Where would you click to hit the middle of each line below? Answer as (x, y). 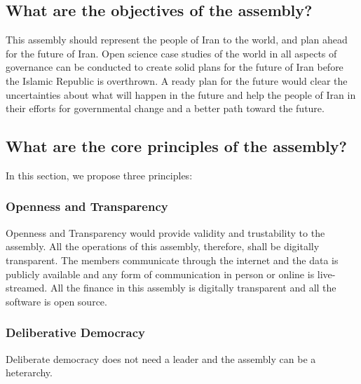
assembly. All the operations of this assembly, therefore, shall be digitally (163, 246)
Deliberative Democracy (76, 332)
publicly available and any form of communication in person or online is (160, 274)
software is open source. (56, 301)
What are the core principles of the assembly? (176, 146)
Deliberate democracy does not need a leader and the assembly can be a (161, 358)
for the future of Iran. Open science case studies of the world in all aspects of (171, 53)
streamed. (27, 288)
